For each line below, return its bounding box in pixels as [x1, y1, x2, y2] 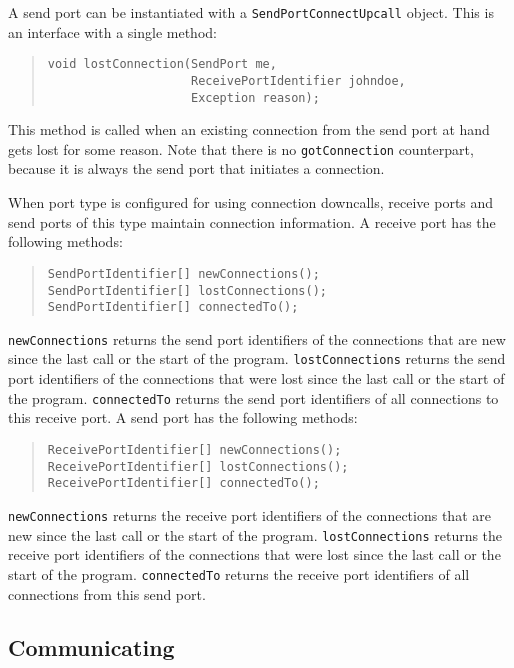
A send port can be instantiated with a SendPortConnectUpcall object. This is [8, 2, 494, 22]
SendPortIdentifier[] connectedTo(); [47, 300, 299, 315]
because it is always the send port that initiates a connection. [8, 158, 385, 179]
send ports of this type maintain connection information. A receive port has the [8, 211, 496, 232]
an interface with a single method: [8, 21, 217, 42]
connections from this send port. [8, 583, 206, 604]
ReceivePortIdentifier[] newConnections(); [47, 442, 342, 457]
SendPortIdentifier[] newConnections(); [47, 266, 320, 281]
